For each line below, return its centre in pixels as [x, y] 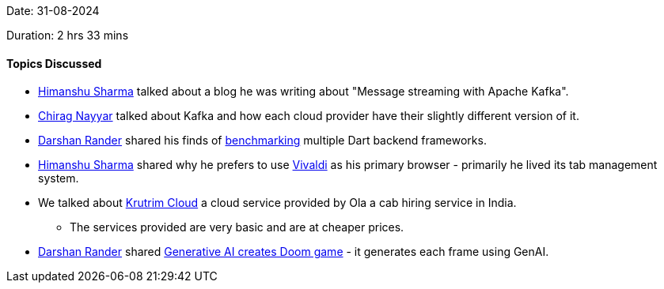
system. [59, 178]
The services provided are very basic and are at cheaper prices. [237, 227]
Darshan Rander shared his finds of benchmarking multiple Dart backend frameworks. [262, 141]
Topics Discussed [54, 63]
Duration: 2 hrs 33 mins [68, 35]
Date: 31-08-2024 [53, 11]
